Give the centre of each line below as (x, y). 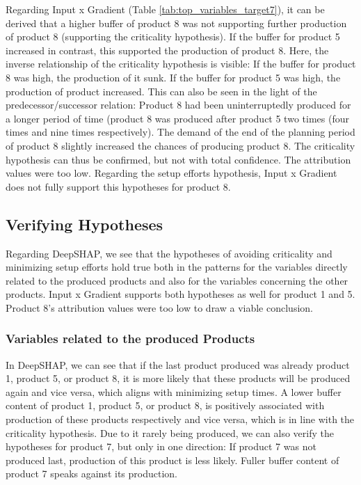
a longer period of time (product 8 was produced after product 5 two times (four (177, 118)
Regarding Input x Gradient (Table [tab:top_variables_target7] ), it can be (165, 9)
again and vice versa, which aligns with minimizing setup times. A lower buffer (174, 391)
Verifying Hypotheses (85, 224)
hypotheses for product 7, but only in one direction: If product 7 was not (161, 446)
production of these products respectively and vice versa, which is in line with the (180, 419)
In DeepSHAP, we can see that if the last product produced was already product (178, 364)
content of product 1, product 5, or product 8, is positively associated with (165, 405)
